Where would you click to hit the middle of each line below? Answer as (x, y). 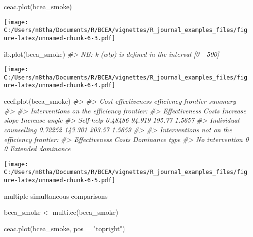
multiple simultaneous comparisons (56, 196)
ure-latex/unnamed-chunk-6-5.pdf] (60, 180)
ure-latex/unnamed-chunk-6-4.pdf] (60, 86)
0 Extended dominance (37, 149)
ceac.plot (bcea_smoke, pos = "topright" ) (65, 228)
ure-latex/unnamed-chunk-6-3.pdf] (60, 38)
